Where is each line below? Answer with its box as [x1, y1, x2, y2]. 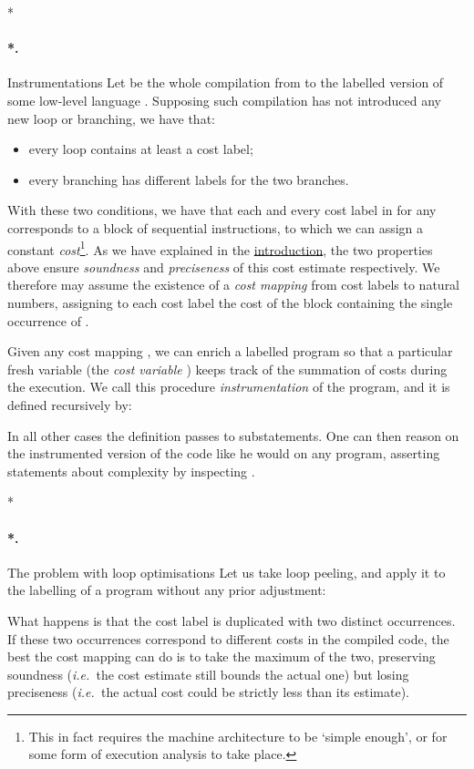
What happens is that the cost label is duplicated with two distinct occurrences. [7, 610, 456, 630]
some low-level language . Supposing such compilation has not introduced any [7, 90, 441, 109]
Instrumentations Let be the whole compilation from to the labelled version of [7, 73, 444, 92]
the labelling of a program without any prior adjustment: [7, 580, 326, 600]
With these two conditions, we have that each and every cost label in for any [7, 200, 437, 220]
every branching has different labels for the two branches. [28, 169, 349, 189]
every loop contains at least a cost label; [28, 139, 253, 159]
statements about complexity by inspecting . [7, 461, 255, 480]
